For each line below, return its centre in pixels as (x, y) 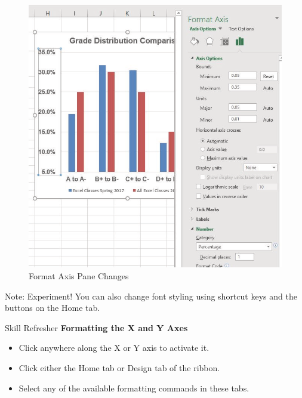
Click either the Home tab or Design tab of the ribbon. (119, 368)
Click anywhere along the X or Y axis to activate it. (114, 348)
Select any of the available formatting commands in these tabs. (134, 388)
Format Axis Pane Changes (79, 276)
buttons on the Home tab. (53, 308)
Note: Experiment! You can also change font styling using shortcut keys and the (151, 296)
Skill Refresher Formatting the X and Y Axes (96, 327)
